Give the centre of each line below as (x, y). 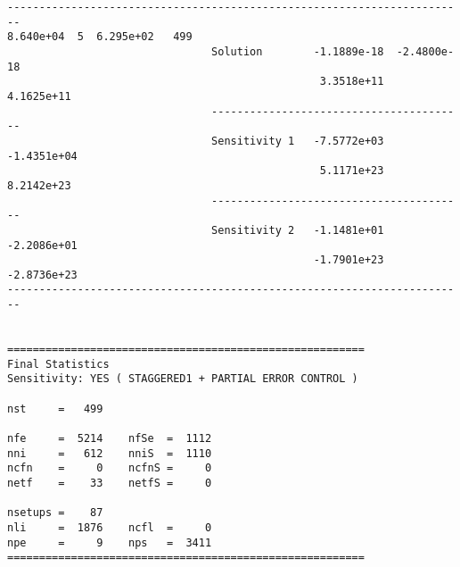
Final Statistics (58, 364)
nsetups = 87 (55, 513)
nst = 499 (55, 409)
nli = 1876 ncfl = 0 (110, 527)
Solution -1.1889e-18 (298, 51)
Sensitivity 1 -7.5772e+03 (298, 141)
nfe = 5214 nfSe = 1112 (110, 439)
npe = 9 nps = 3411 (110, 542)
